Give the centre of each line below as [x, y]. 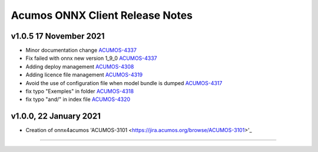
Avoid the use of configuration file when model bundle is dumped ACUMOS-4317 [124, 83]
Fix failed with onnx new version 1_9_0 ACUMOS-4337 [91, 58]
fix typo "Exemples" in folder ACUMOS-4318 [80, 92]
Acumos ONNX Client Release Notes [102, 15]
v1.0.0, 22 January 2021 [56, 116]
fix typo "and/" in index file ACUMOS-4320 [78, 99]
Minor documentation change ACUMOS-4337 [81, 50]
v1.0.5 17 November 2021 [58, 36]
